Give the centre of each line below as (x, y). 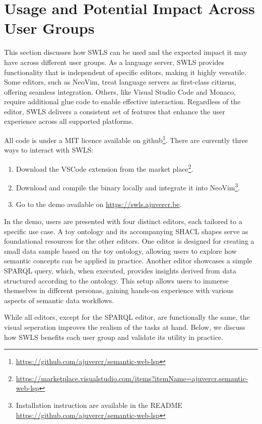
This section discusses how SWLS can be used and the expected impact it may (126, 52)
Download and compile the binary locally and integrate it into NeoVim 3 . (128, 187)
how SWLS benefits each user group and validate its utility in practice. (114, 337)
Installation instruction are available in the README (99, 405)
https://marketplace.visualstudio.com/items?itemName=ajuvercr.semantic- (132, 378)
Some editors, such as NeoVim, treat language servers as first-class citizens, (120, 82)
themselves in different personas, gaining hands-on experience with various (119, 290)
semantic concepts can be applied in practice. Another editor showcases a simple (128, 261)
